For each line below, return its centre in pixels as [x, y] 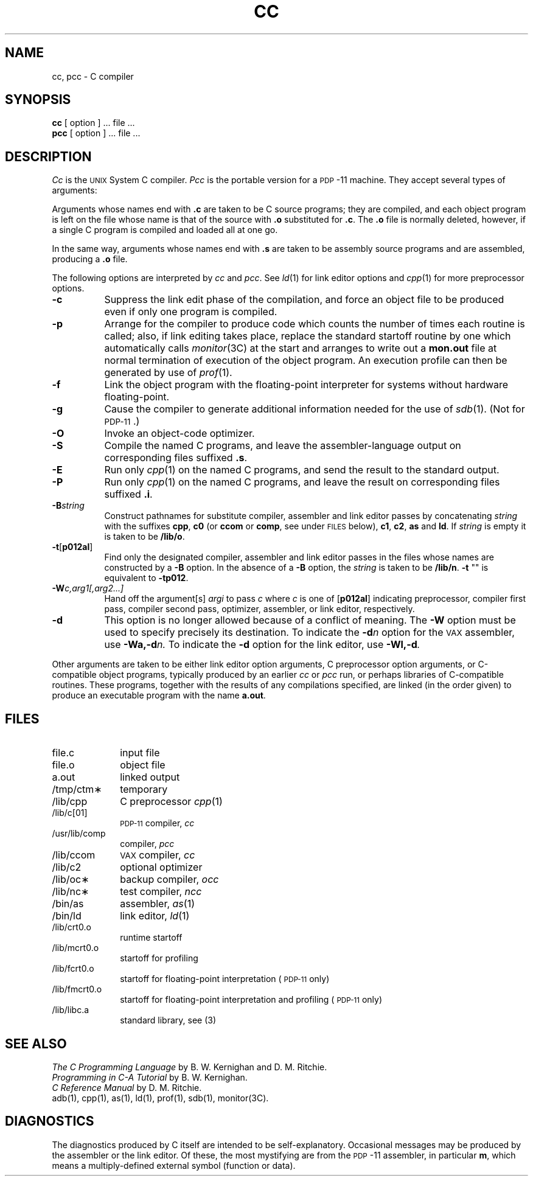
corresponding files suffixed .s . [176, 458]
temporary [144, 789]
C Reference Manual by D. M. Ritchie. [127, 1087]
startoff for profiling [159, 958]
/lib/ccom [74, 855]
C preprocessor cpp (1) [171, 802]
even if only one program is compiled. [191, 312]
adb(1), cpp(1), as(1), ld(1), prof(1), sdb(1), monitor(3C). [160, 1098]
